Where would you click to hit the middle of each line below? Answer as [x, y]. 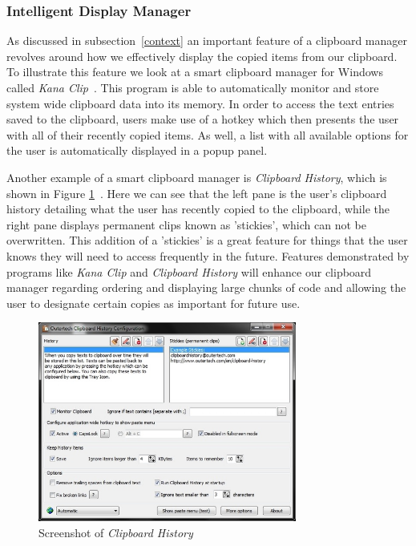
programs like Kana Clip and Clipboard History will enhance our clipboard [189, 271]
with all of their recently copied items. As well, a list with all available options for [208, 134]
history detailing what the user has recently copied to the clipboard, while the [198, 209]
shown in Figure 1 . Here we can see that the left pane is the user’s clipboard [197, 193]
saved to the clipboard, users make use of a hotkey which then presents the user [203, 119]
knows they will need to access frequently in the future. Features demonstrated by [208, 255]
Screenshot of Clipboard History [116, 532]
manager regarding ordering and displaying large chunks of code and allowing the [206, 287]
